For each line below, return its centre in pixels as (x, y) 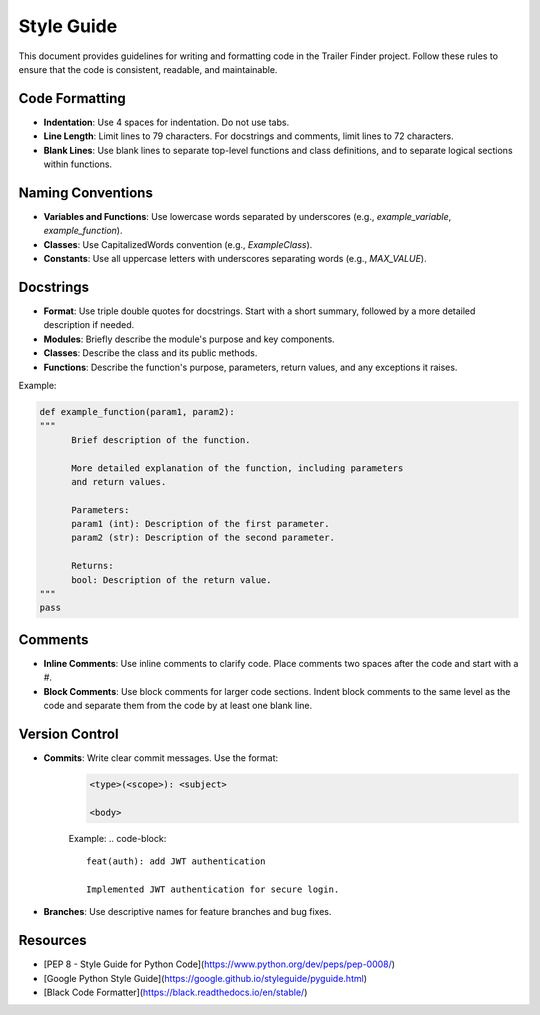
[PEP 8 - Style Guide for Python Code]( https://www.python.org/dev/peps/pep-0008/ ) (219, 964)
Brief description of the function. (161, 439)
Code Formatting (72, 98)
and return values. (119, 481)
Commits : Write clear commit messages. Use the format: (161, 757)
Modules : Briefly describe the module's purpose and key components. (189, 339)
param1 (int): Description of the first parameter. (200, 524)
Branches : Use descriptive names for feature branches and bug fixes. (187, 912)
